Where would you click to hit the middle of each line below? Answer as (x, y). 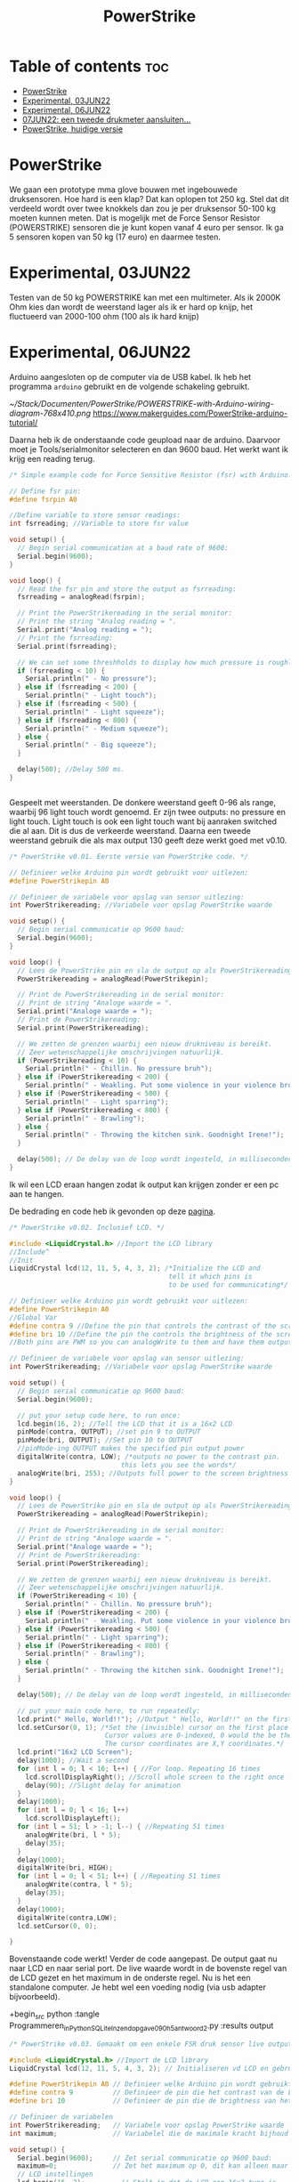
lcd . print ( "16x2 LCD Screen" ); (75, 1752)
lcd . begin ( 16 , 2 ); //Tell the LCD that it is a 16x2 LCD (125, 1424)
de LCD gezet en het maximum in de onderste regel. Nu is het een (130, 1978)
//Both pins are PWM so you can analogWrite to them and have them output (151, 1342)
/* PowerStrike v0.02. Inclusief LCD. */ (87, 1227)
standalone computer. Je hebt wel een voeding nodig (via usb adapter (138, 1987)
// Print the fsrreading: (65, 638)
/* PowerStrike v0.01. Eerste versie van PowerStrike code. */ (129, 856)
